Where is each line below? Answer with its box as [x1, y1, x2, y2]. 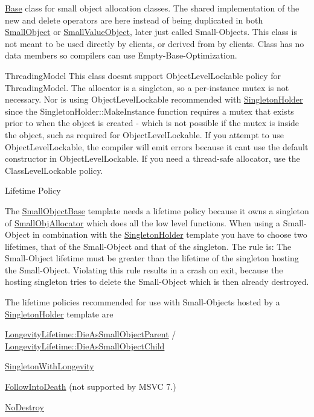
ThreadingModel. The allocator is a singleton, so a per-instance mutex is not [5, 81, 289, 94]
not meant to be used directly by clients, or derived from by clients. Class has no [5, 37, 304, 49]
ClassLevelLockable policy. [5, 164, 103, 176]
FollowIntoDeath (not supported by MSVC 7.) [5, 380, 176, 393]
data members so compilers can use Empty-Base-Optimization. [5, 49, 237, 62]
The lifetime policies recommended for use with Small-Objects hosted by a [5, 296, 280, 308]
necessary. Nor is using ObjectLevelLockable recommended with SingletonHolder [5, 93, 303, 106]
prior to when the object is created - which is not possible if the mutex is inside [5, 116, 300, 129]
